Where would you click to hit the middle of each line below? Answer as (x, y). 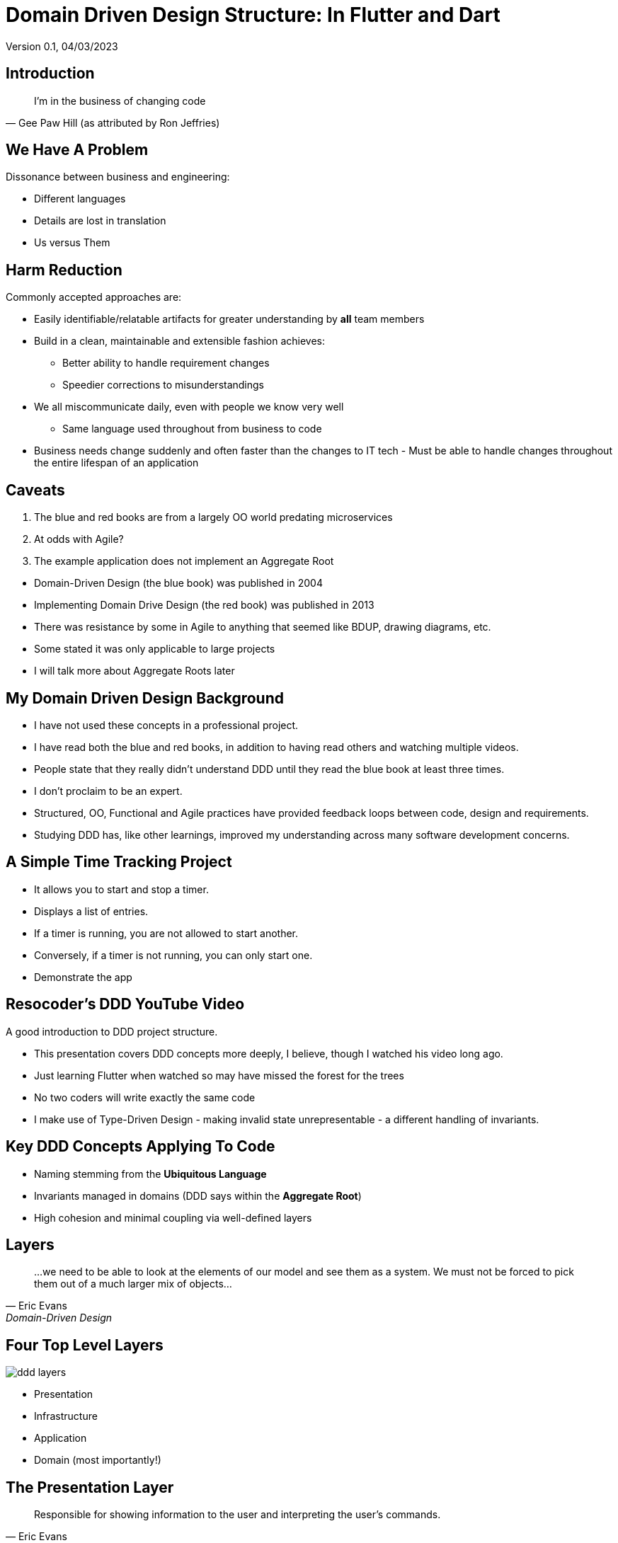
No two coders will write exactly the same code (145, 1097)
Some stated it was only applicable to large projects (155, 649)
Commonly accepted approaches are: (94, 297)
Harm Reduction (64, 270)
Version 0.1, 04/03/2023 (62, 46)
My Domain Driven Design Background (145, 698)
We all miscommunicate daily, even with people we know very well (189, 407)
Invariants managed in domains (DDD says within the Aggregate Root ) (198, 1195)
